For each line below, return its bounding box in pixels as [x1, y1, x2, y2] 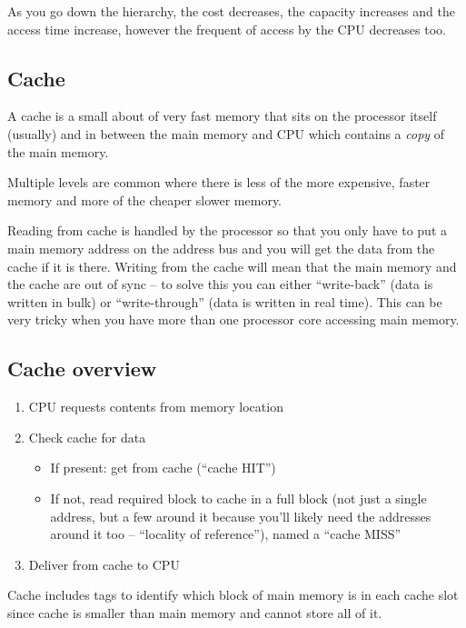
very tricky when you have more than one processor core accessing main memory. [7, 310, 460, 329]
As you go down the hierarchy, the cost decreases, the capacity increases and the [7, 2, 455, 20]
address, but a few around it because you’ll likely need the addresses [50, 506, 431, 525]
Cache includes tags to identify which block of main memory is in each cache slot [7, 585, 459, 604]
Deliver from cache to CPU [28, 554, 180, 573]
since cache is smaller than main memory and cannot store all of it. [7, 603, 382, 622]
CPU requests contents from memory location [28, 397, 283, 416]
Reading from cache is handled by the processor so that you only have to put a [7, 221, 447, 240]
